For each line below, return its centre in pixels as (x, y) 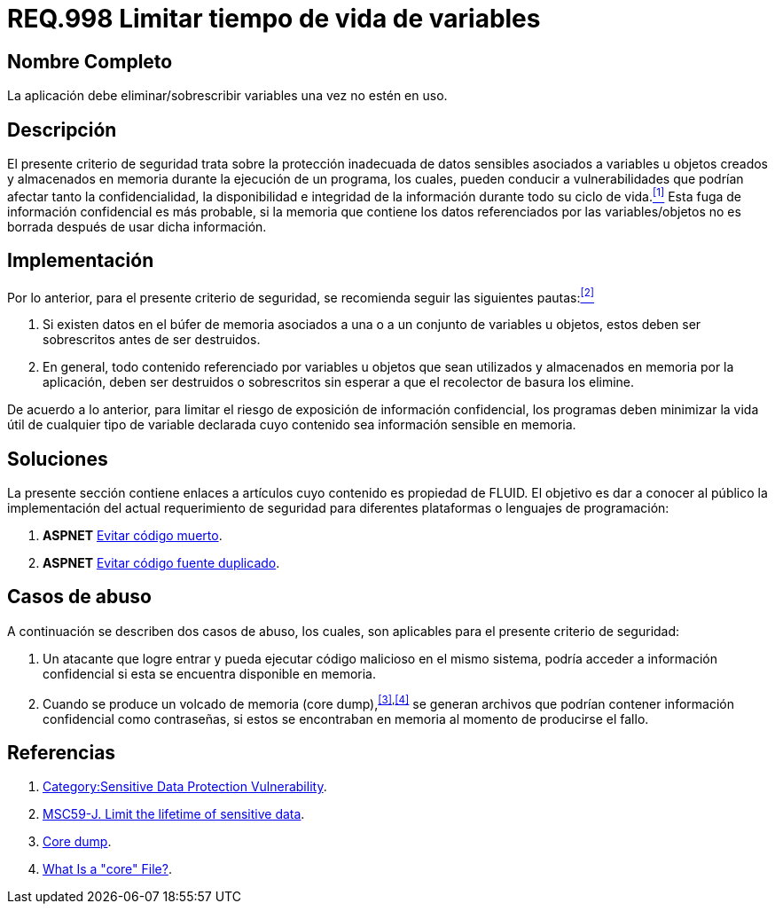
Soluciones (58, 459)
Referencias (62, 752)
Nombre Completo (90, 61)
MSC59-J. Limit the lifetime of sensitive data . (174, 814)
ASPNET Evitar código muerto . (133, 536)
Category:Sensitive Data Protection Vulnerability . (185, 787)
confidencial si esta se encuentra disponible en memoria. (210, 673)
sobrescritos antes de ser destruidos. (152, 340)
